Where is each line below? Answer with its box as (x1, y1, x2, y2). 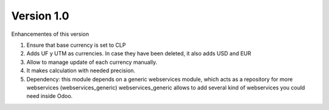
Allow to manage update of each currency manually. (26, 58, 158, 66)
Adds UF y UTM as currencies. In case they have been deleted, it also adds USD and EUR (26, 50, 252, 57)
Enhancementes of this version (11, 30, 90, 38)
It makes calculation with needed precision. (26, 67, 136, 74)
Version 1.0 (11, 9, 69, 22)
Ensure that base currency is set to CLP (26, 41, 126, 49)
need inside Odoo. (26, 92, 73, 100)
